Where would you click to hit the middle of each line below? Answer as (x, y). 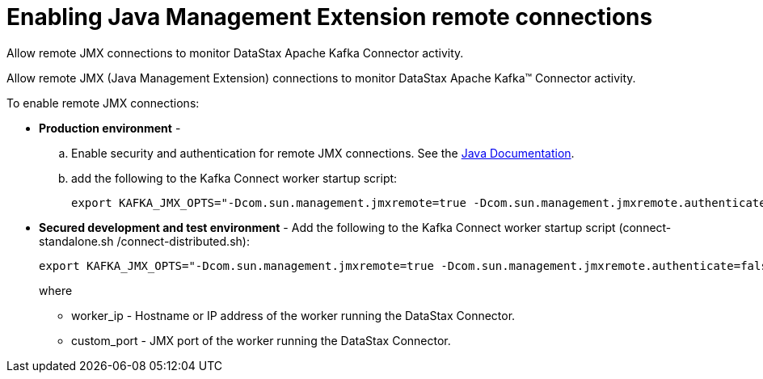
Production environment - (110, 128)
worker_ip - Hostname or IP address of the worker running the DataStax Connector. (293, 315)
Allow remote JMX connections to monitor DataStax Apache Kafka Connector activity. (235, 53)
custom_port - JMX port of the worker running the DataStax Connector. (261, 340)
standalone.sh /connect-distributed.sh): (144, 241)
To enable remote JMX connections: (103, 103)
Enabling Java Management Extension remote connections (330, 17)
